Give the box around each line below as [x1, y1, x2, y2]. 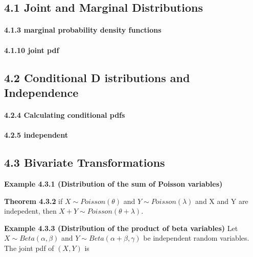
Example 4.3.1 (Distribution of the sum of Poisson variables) [4, 178, 223, 189]
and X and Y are [195, 195, 248, 206]
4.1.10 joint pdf [4, 44, 59, 55]
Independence [4, 84, 79, 100]
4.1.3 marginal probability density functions [4, 24, 162, 35]
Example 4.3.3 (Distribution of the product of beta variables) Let [4, 222, 238, 233]
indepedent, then [4, 205, 57, 216]
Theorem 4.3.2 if [4, 195, 63, 206]
